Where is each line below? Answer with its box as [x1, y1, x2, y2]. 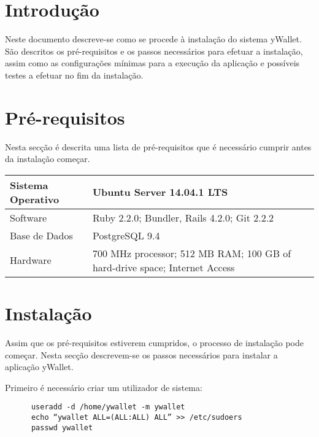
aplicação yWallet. [5, 360, 74, 373]
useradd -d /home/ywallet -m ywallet [31, 403, 185, 412]
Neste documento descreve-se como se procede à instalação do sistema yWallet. [5, 33, 302, 45]
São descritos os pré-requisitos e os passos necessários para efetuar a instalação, [5, 44, 303, 57]
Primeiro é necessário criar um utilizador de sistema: [5, 381, 202, 393]
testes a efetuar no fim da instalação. [5, 68, 144, 81]
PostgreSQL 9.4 [92, 228, 160, 242]
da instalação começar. [5, 152, 90, 165]
